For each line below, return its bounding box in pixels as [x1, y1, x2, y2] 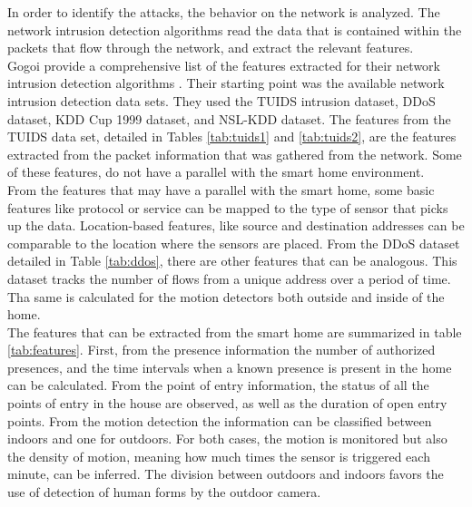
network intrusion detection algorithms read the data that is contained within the [7, 20, 462, 39]
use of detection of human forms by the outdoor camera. [7, 483, 321, 502]
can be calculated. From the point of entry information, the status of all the [7, 375, 429, 395]
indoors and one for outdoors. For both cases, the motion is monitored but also [7, 429, 447, 448]
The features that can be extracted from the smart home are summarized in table [7, 322, 462, 341]
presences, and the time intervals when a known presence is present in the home [7, 357, 452, 376]
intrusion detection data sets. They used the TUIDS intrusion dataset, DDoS [7, 91, 436, 110]
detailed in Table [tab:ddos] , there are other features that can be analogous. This [7, 251, 457, 270]
